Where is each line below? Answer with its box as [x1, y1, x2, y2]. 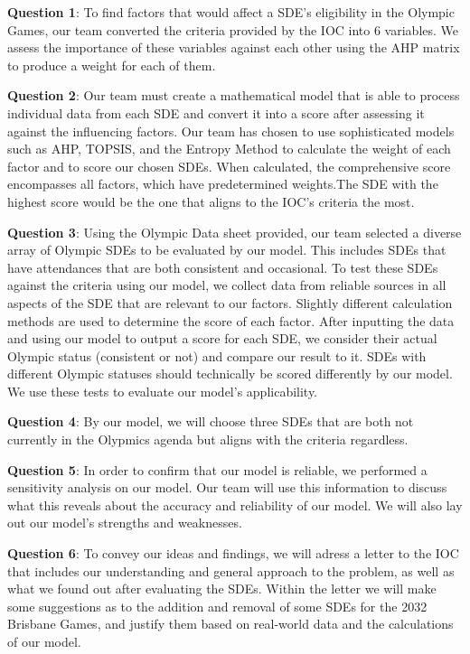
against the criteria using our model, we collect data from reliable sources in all [7, 276, 446, 294]
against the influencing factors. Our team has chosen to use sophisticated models [7, 121, 455, 140]
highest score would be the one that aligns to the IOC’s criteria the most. [7, 192, 415, 210]
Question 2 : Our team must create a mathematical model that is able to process [7, 86, 460, 105]
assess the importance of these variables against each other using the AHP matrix [7, 38, 460, 57]
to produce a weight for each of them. [7, 55, 216, 74]
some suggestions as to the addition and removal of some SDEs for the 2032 [7, 596, 428, 615]
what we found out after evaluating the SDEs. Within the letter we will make [7, 579, 437, 598]
